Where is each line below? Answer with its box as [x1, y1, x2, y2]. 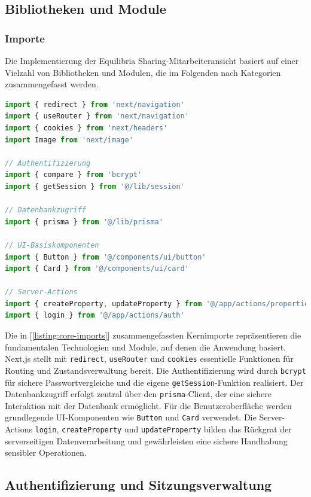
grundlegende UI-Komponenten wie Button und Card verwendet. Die [5, 411, 257, 423]
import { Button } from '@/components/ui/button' [5, 252, 206, 261]
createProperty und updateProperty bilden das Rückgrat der [61, 423, 292, 435]
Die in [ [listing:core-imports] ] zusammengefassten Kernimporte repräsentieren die [5, 329, 301, 342]
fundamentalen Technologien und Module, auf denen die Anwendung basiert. [5, 340, 286, 353]
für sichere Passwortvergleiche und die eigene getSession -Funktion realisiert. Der [5, 376, 304, 388]
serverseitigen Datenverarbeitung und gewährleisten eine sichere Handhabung [5, 434, 288, 447]
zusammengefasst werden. [5, 78, 99, 90]
